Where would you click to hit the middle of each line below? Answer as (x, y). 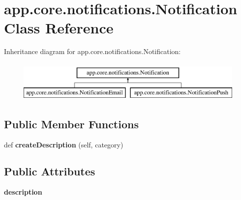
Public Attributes (50, 171)
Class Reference (59, 28)
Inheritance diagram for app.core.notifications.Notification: (92, 51)
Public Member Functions (71, 124)
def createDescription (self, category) (64, 145)
